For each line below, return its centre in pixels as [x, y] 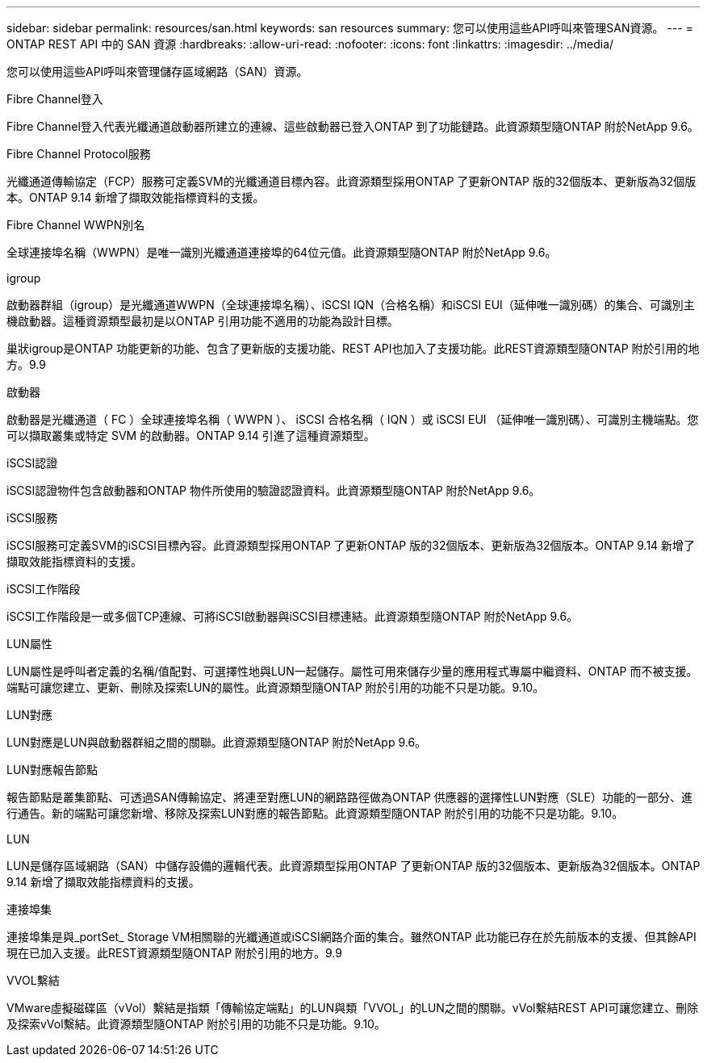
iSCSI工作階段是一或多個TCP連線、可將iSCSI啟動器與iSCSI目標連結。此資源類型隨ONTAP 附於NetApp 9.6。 [293, 616]
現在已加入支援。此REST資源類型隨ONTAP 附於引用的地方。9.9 [174, 953]
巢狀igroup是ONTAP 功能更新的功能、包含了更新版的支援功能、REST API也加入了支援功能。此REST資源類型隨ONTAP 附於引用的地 [353, 348]
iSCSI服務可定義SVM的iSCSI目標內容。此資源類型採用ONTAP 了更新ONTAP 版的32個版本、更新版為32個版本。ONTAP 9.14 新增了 [351, 545]
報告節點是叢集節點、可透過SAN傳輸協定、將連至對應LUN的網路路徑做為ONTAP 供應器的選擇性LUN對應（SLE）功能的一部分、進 [349, 797]
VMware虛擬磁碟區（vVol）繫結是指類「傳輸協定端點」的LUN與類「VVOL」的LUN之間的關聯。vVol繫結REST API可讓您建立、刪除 [353, 1008]
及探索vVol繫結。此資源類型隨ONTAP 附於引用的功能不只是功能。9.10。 [196, 1024]
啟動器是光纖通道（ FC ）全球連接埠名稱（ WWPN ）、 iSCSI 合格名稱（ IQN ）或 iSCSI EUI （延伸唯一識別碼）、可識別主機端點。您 [353, 419]
